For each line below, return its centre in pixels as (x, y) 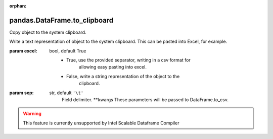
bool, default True (68, 51)
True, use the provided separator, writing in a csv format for (128, 60)
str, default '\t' (66, 93)
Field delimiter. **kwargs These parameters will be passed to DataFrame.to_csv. (145, 100)
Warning (32, 114)
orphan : (18, 6)
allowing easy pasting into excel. (113, 67)
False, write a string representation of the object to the (123, 76)
